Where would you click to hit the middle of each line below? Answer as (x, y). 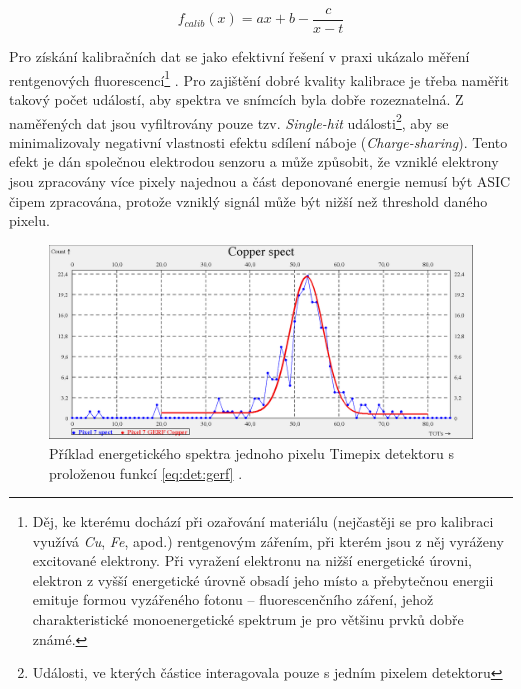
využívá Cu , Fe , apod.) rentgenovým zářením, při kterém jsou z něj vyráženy (268, 540)
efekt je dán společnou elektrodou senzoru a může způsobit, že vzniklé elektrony (254, 161)
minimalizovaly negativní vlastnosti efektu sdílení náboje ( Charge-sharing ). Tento (258, 141)
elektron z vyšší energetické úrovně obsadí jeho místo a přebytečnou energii (263, 579)
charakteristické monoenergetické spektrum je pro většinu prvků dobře (248, 619)
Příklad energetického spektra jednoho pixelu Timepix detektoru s (251, 452)
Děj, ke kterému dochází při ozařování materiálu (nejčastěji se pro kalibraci (263, 521)
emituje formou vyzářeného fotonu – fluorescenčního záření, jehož (233, 599)
